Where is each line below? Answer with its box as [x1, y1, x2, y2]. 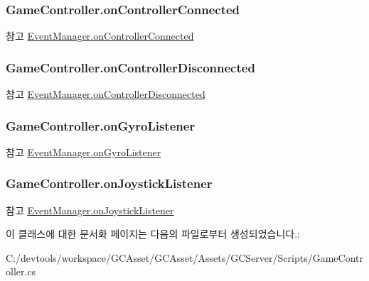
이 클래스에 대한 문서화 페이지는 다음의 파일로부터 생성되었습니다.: [6, 226, 300, 241]
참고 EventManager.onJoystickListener [6, 202, 174, 217]
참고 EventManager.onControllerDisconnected [6, 87, 205, 101]
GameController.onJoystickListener [6, 175, 213, 192]
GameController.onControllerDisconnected [6, 58, 255, 76]
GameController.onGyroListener [6, 116, 196, 134]
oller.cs [6, 264, 36, 279]
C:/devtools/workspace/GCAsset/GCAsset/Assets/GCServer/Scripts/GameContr [6, 250, 363, 265]
